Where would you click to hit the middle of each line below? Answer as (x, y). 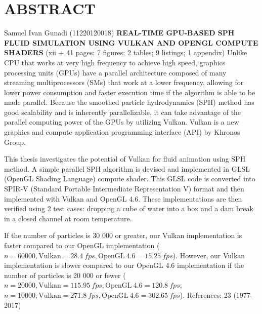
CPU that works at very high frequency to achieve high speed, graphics (115, 62)
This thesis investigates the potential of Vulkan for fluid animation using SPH (125, 159)
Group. (15, 142)
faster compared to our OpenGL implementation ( (82, 245)
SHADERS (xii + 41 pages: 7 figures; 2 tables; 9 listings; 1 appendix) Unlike (126, 52)
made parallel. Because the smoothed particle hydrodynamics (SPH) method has (129, 102)
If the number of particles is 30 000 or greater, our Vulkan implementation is (123, 235)
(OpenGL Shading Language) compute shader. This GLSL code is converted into (130, 179)
